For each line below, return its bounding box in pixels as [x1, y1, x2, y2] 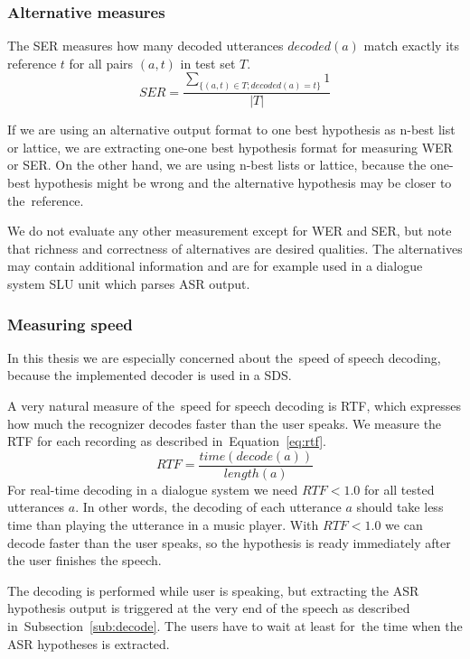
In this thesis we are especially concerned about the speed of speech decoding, [7, 348, 441, 367]
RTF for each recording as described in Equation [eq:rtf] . [7, 432, 326, 450]
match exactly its [363, 36, 459, 55]
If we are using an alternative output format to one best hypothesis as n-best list [7, 120, 456, 139]
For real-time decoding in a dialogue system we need [7, 479, 298, 498]
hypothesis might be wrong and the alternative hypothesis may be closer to [34, 173, 452, 192]
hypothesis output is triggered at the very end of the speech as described [7, 599, 410, 617]
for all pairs [69, 53, 134, 72]
